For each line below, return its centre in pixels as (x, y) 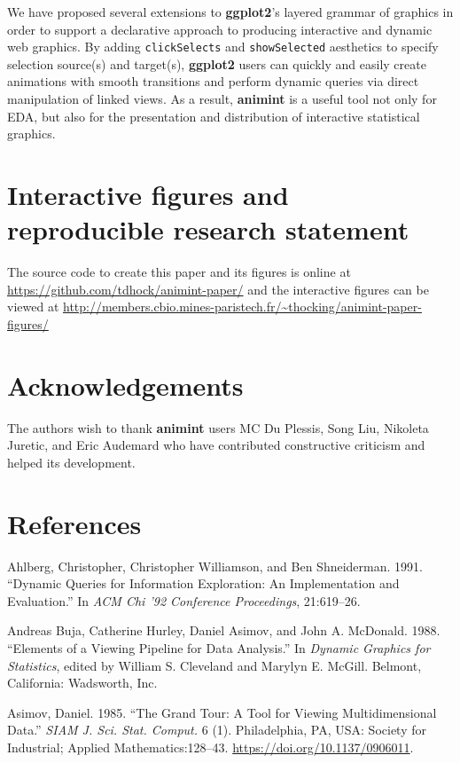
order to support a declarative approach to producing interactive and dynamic (220, 29)
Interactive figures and (148, 194)
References (74, 523)
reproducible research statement (208, 229)
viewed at (33, 307)
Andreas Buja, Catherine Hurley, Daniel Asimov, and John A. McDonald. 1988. (224, 630)
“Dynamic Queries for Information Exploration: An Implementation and (203, 583)
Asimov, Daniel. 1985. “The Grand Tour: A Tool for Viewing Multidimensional (222, 712)
